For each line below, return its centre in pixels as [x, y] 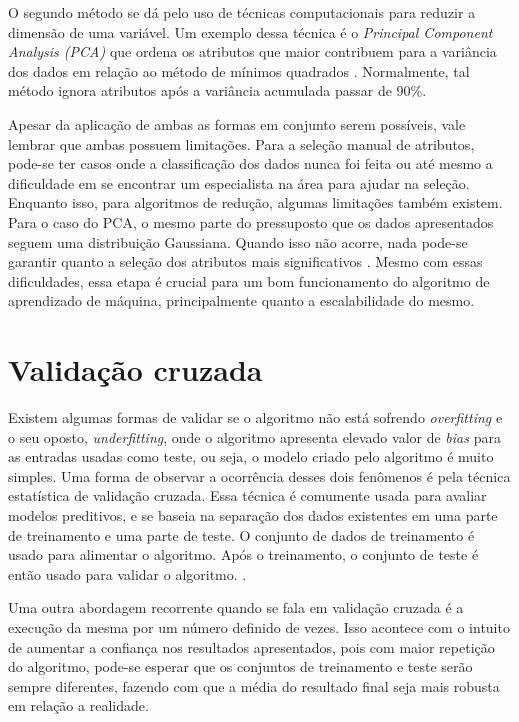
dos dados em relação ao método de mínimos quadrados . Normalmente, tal [239, 70]
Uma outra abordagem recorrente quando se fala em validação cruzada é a [236, 607]
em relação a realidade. [78, 705]
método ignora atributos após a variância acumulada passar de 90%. [217, 90]
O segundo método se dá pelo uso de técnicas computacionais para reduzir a [242, 12]
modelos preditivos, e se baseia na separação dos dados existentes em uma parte [253, 515]
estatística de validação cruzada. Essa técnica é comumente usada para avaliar [247, 495]
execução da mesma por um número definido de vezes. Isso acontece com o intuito [259, 626]
